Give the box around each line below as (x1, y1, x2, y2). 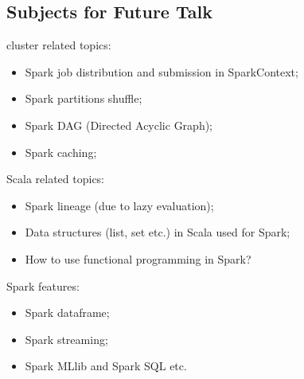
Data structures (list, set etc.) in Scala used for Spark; (25, 224, 290, 240)
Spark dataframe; (25, 304, 110, 321)
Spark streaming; (25, 330, 108, 347)
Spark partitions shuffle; (25, 90, 142, 107)
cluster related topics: (6, 37, 111, 53)
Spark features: (6, 277, 80, 294)
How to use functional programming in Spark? (25, 250, 251, 267)
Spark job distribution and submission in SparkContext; (25, 63, 298, 80)
